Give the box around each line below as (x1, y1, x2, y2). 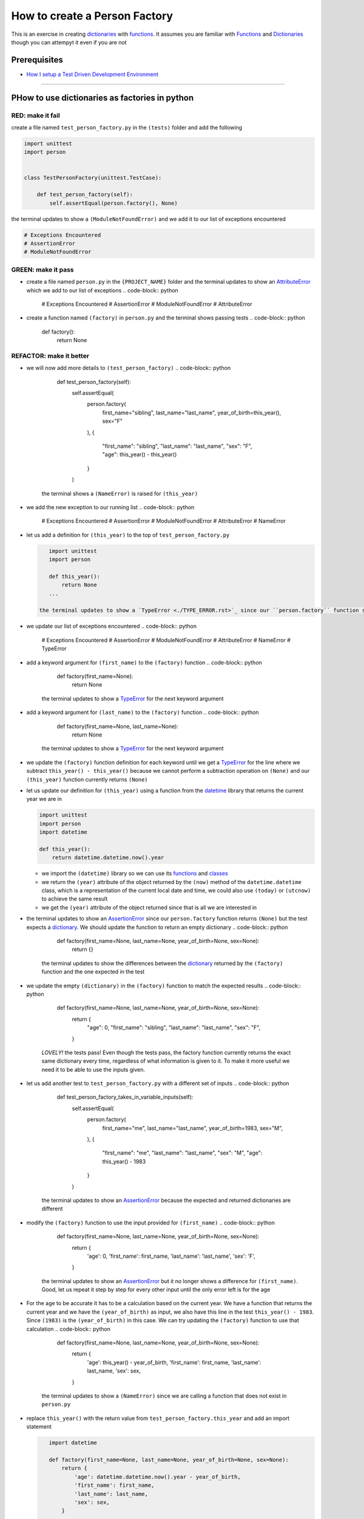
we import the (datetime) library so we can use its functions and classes (41, 869, 229, 877)
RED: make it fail (11, 111, 60, 120)
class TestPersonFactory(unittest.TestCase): (24, 174, 162, 181)
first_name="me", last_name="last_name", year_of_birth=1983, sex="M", (102, 1124, 283, 1131)
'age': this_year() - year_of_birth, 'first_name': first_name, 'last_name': (87, 1359, 261, 1366)
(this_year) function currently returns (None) (26, 775, 148, 783)
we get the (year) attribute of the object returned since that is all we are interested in (41, 904, 257, 911)
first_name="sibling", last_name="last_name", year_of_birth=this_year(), (102, 409, 281, 416)
